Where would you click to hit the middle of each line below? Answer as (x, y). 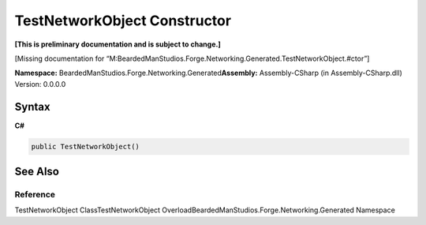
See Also (37, 172)
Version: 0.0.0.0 (40, 84)
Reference (35, 194)
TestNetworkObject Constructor (123, 21)
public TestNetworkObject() (85, 146)
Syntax (32, 107)
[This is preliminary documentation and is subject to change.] (118, 44)
